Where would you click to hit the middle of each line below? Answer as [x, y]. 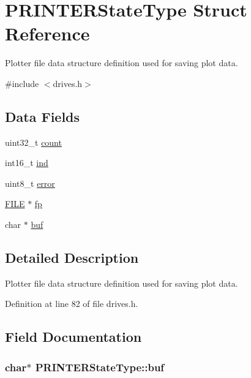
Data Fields [43, 116]
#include [22, 83]
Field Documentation [73, 337]
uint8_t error [30, 183]
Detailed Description [72, 258]
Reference [47, 33]
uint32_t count [33, 142]
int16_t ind [27, 163]
